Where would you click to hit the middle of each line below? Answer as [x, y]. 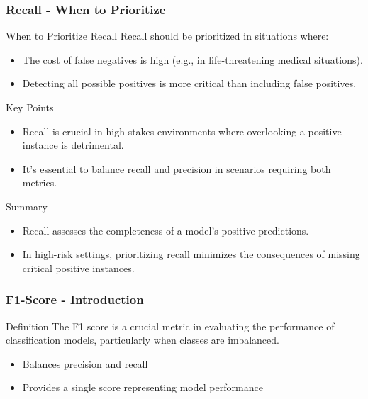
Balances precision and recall [85, 363]
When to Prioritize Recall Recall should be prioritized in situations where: [167, 36]
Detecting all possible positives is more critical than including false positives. [189, 83]
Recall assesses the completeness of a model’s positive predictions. [166, 230]
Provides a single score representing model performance [143, 387]
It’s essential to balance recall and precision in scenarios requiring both [177, 168]
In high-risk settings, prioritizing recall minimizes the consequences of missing [191, 254]
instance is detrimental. [73, 145]
